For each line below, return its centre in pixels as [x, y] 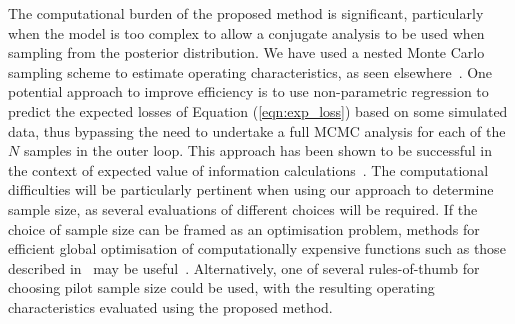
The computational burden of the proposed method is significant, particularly [246, 13]
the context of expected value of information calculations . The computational [248, 169]
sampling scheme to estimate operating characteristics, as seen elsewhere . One [250, 71]
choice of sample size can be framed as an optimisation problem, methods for [244, 228]
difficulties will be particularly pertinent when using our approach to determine [251, 189]
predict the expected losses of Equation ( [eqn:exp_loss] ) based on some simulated [258, 110]
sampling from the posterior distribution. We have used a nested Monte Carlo [246, 52]
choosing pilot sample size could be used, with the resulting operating [221, 287]
